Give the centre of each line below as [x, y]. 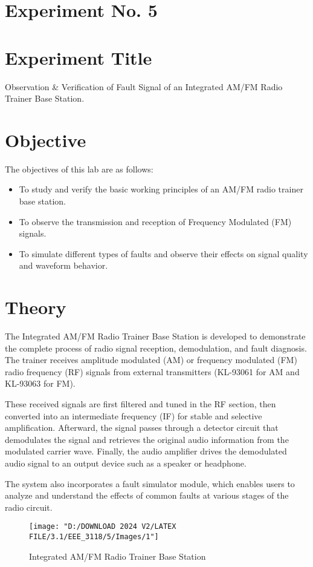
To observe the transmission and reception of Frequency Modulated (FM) [155, 221]
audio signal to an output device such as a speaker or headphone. [126, 463]
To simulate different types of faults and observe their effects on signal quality [163, 253]
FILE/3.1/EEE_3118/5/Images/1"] [94, 537]
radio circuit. [29, 507]
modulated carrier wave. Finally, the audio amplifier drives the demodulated [146, 451]
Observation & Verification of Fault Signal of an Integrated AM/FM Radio [144, 86]
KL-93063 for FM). [40, 383]
